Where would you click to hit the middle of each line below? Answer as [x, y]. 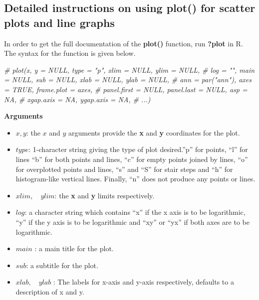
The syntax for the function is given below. [70, 53]
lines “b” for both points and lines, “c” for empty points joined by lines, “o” [132, 159]
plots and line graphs [59, 22]
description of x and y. [50, 291]
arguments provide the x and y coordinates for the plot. [154, 132]
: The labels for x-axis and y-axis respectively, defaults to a [143, 282]
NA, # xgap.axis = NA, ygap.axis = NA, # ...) [77, 99]
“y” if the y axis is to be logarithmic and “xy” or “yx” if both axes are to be [132, 222]
